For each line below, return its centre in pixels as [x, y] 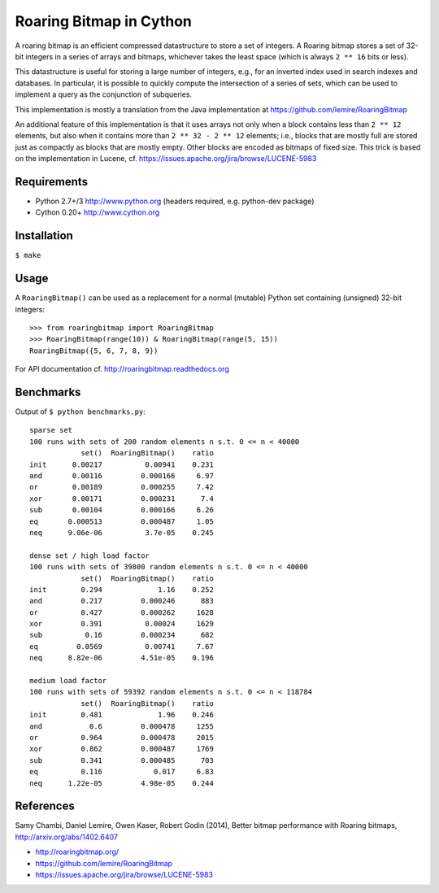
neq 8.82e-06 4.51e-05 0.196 [122, 658]
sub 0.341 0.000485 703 [122, 760]
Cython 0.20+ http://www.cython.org [98, 212]
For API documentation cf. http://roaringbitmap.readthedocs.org [122, 369]
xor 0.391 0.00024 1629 [122, 624]
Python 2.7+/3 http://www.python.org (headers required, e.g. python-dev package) [175, 201]
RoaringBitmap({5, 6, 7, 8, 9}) [94, 351]
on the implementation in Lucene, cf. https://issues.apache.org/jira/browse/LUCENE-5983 [166, 159]
